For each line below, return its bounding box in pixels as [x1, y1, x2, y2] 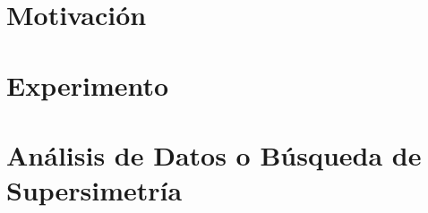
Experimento [6, 66, 169, 103]
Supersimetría [6, 172, 183, 209]
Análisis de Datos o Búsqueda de [6, 136, 422, 173]
